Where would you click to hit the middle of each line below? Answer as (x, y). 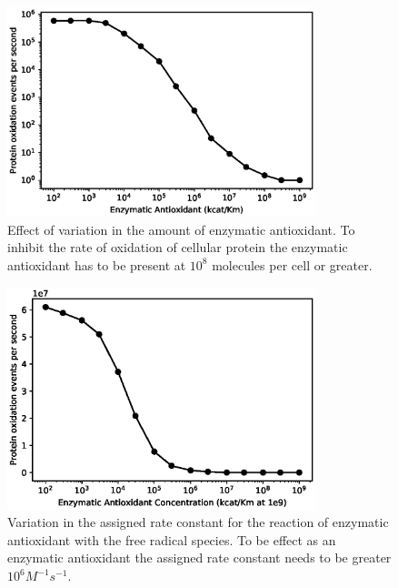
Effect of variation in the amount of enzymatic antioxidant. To (181, 229)
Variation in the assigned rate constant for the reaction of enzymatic (198, 522)
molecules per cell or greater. (292, 264)
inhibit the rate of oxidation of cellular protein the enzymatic (178, 247)
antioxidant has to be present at (97, 264)
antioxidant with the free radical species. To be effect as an (172, 539)
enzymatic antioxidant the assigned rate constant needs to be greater (199, 558)
